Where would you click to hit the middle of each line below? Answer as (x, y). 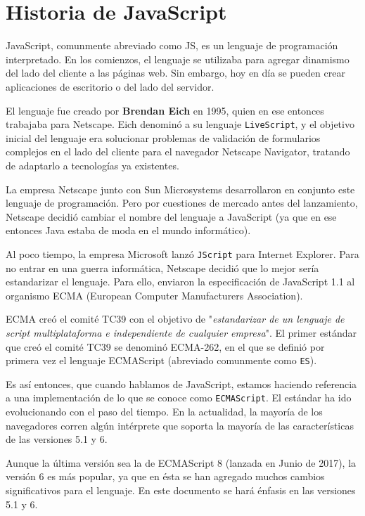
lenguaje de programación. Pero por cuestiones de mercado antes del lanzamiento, (182, 203)
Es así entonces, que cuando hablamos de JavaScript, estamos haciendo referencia (181, 383)
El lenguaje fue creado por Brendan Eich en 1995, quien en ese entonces (165, 110)
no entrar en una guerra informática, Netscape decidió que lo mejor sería (162, 267)
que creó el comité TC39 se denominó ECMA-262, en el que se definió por (165, 346)
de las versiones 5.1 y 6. (57, 439)
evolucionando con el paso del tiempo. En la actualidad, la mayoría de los (164, 412)
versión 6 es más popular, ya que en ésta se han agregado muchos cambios (165, 476)
